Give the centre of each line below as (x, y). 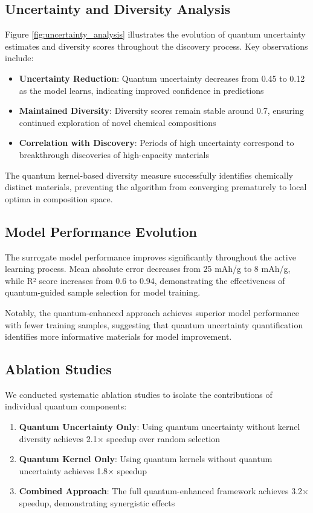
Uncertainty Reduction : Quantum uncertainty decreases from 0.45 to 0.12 (162, 78)
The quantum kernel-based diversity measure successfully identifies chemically (149, 175)
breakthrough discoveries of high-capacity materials (114, 154)
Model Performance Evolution (101, 231)
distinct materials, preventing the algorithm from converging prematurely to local (156, 187)
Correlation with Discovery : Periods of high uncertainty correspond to (156, 143)
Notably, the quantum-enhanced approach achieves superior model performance (152, 312)
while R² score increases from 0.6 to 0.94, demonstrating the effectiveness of (145, 280)
